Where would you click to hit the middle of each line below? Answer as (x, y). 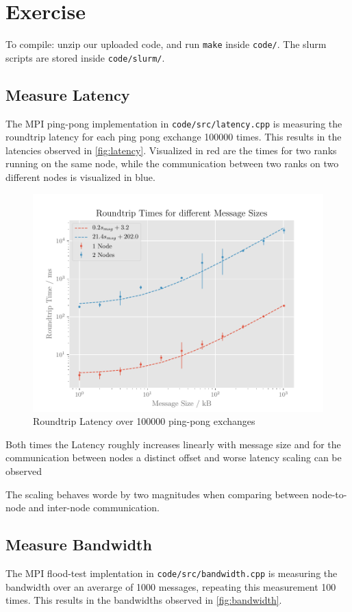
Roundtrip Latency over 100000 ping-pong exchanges (144, 421)
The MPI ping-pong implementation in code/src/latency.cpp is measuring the (174, 123)
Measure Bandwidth (79, 544)
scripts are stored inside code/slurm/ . (85, 57)
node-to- (329, 494)
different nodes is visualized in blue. (80, 177)
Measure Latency (68, 94)
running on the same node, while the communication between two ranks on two (172, 163)
